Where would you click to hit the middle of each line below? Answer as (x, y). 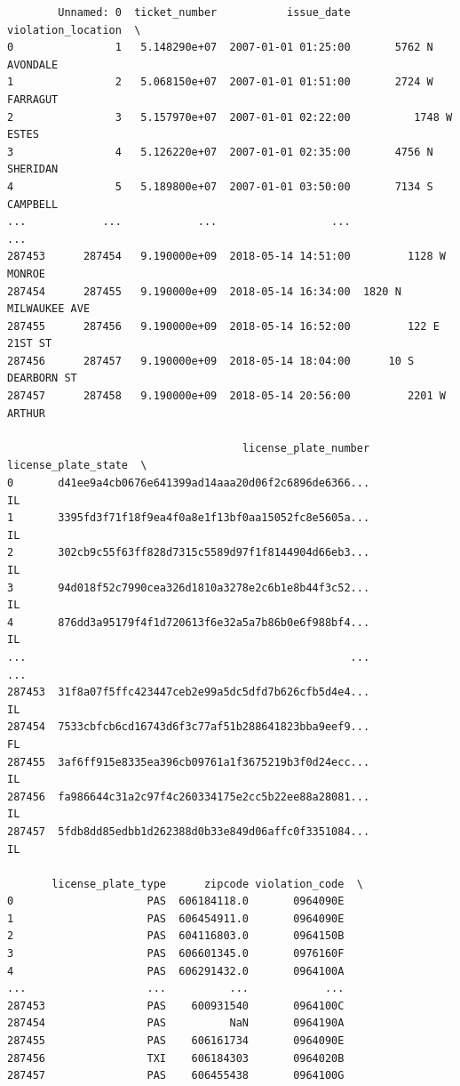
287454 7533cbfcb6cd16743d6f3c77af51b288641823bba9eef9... (189, 727)
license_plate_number (306, 448)
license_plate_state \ (77, 466)
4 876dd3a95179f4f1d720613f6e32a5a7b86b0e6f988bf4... (189, 622)
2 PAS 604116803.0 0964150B (176, 936)
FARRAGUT (33, 99)
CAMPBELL (33, 204)
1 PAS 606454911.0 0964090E (176, 918)
